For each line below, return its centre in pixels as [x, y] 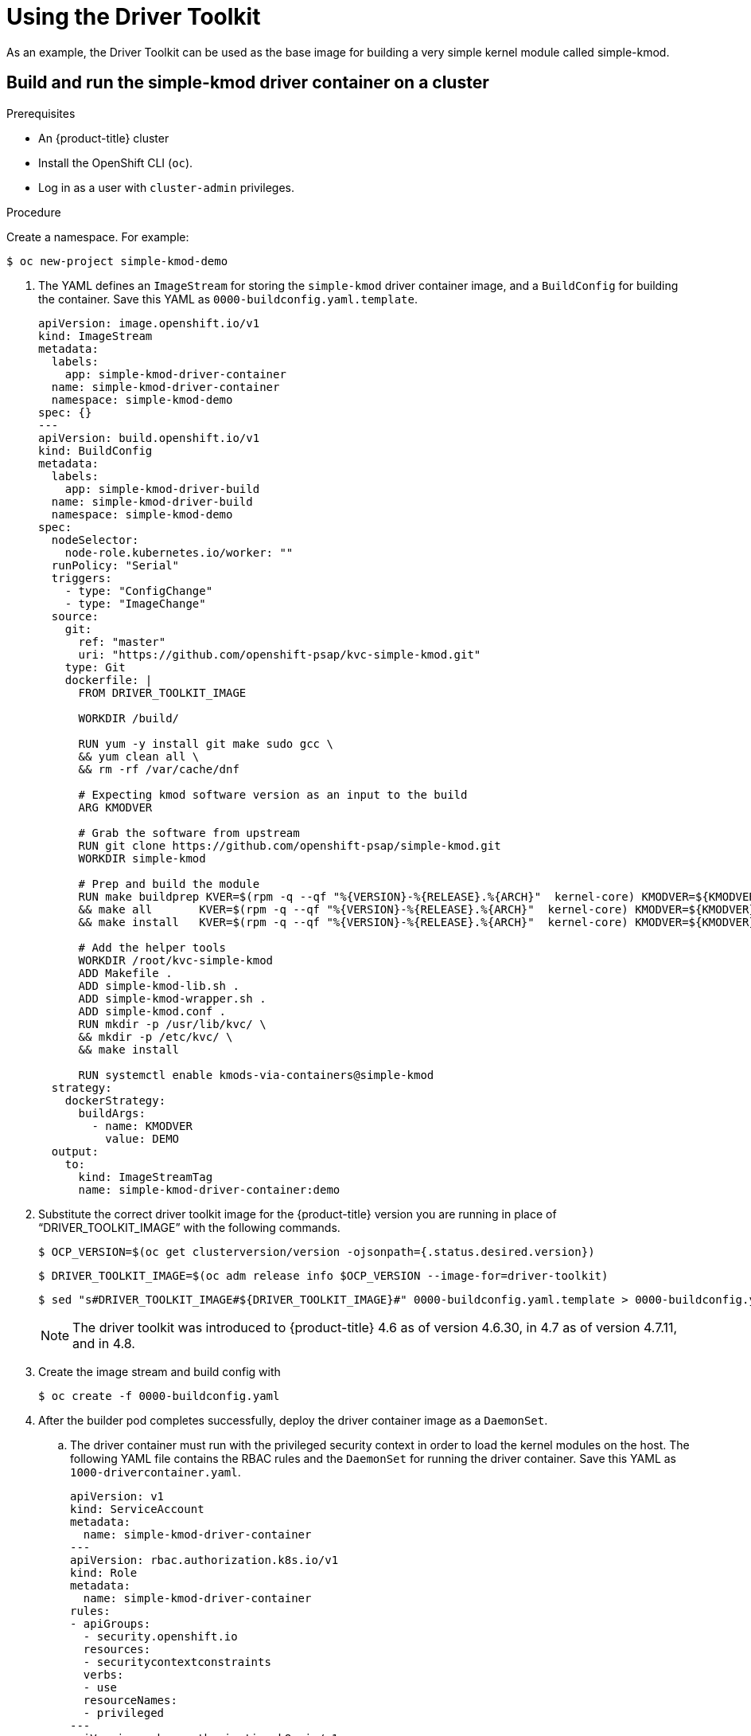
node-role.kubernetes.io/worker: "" [179, 552]
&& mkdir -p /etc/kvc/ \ [156, 1036]
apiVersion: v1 [117, 1496]
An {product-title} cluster [104, 138]
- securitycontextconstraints [177, 1662]
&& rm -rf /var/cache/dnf [159, 769]
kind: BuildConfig [95, 450]
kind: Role [104, 1572]
